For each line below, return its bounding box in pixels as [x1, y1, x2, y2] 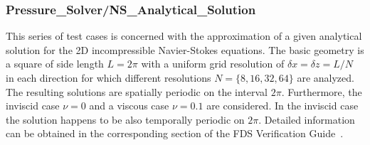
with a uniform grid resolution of [141, 56, 285, 71]
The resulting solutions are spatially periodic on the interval [6, 84, 268, 99]
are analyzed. [297, 70, 354, 85]
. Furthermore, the [281, 84, 362, 99]
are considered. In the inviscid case [206, 98, 359, 113]
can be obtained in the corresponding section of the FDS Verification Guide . [6, 126, 344, 141]
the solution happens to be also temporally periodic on [6, 112, 245, 127]
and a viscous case [89, 98, 169, 113]
